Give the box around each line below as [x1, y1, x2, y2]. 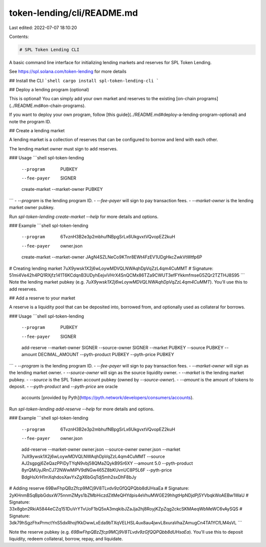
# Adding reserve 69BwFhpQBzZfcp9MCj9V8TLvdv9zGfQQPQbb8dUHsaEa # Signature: [9, 485, 190, 491]
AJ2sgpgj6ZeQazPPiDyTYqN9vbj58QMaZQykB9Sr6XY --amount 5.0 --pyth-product [21, 460, 193, 466]
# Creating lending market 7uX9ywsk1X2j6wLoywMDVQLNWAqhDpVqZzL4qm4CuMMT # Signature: [9, 265, 214, 271]
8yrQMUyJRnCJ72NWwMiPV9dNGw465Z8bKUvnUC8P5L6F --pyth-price [21, 467, 172, 473]
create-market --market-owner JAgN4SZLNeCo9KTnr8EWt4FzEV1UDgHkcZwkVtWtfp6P [21, 254, 202, 260]
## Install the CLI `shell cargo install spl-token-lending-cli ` [9, 77, 160, 83]
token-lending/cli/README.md [9, 7, 138, 18]
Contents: [9, 34, 29, 39]
